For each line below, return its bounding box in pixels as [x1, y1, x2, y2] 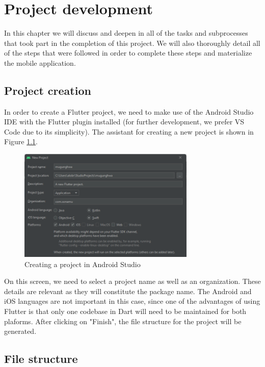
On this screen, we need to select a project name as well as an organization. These [4, 276, 261, 286]
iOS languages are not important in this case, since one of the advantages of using [4, 296, 260, 306]
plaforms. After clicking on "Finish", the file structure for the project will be [4, 316, 242, 326]
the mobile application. [4, 57, 76, 68]
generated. [4, 326, 37, 336]
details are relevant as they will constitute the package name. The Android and [4, 285, 252, 296]
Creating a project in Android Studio [24, 258, 141, 269]
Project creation [4, 82, 91, 98]
